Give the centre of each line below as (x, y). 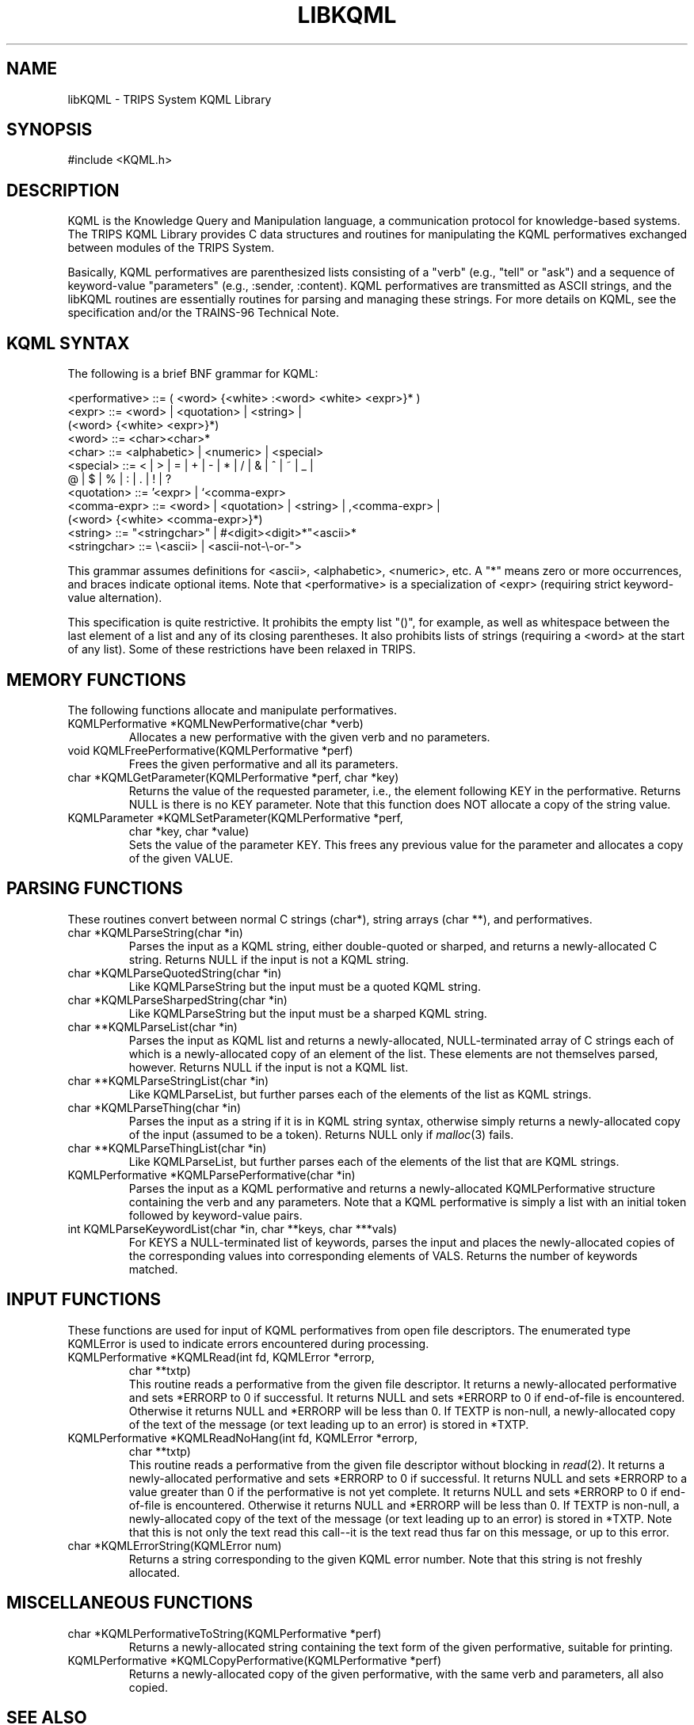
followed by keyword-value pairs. (215, 1215)
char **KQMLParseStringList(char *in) (168, 1080)
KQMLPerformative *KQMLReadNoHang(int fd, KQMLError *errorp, (242, 1437)
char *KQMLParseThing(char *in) (154, 1107)
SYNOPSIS (50, 130)
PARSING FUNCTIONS (95, 889)
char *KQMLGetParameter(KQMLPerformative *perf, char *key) (233, 777)
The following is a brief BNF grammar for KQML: (193, 374)
